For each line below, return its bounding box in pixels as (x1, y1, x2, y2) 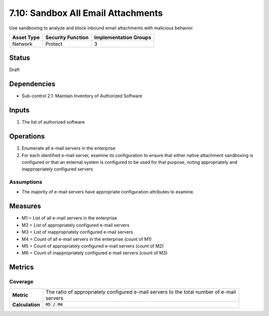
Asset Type (12, 34, 40, 41)
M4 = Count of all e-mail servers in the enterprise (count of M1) (21, 236, 152, 242)
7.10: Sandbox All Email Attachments (9, 7, 163, 18)
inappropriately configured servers (21, 166, 93, 172)
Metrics (9, 263, 34, 272)
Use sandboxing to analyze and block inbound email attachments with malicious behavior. (9, 25, 194, 31)
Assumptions (9, 178, 42, 185)
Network (12, 40, 33, 47)
